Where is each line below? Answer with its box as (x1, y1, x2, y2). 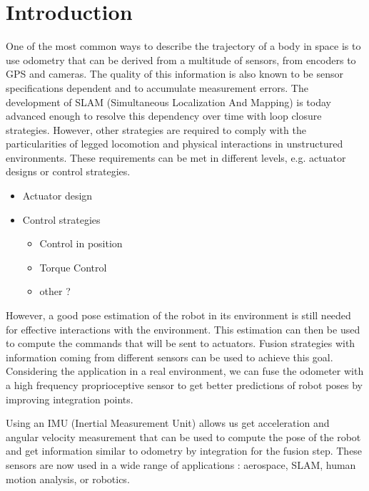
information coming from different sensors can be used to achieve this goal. (6, 349, 333, 364)
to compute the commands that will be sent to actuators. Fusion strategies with (6, 336, 355, 351)
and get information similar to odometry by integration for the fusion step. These (6, 443, 363, 458)
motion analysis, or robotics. (6, 471, 130, 486)
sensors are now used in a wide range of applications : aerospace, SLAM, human (6, 457, 356, 472)
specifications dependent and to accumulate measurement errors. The (6, 80, 308, 95)
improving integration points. (6, 391, 133, 406)
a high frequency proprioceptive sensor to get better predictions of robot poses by (6, 378, 363, 392)
